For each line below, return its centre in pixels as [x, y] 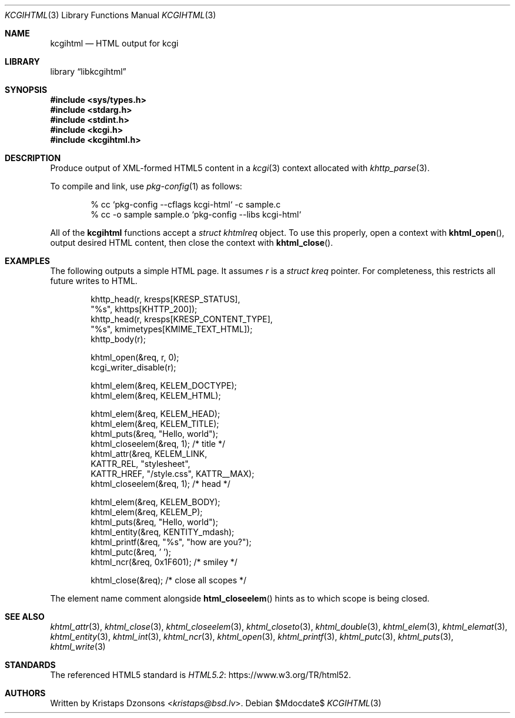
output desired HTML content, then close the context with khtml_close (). [192, 243]
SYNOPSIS [26, 90]
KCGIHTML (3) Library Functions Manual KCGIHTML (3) [111, 15]
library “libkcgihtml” [88, 71]
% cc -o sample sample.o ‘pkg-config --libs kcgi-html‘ [196, 214]
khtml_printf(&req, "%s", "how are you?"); [171, 542]
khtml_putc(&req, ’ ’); [131, 552]
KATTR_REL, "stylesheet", [141, 464]
